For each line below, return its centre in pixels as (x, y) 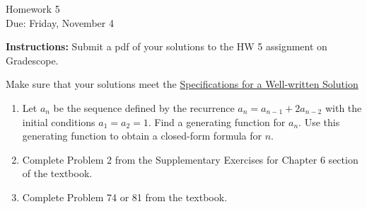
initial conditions (59, 122)
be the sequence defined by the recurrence (144, 107)
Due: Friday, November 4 (60, 22)
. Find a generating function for (217, 122)
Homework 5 (33, 9)
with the (343, 107)
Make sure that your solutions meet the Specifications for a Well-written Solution (182, 84)
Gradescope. (32, 60)
